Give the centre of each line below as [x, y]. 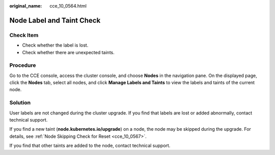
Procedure [23, 65]
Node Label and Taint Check [55, 20]
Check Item [24, 35]
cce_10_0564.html [68, 6]
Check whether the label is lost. [55, 45]
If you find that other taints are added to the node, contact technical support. [90, 146]
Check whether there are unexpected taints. [68, 52]
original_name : [26, 6]
